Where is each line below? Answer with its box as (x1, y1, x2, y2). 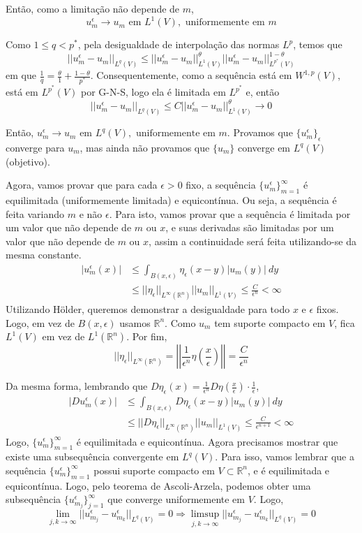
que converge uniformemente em (107, 492, 245, 506)
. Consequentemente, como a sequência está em (90, 68, 292, 82)
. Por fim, (126, 329, 167, 344)
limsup (190, 509, 220, 520)
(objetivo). (6, 154, 50, 168)
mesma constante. (6, 247, 82, 262)
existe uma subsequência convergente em (6, 449, 179, 464)
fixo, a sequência (186, 177, 256, 192)
